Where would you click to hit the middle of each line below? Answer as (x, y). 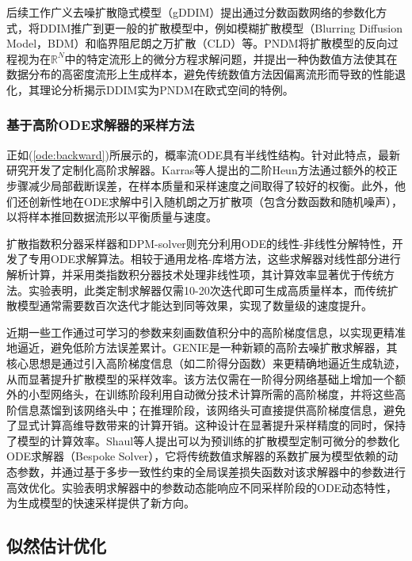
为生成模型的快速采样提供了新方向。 (101, 503)
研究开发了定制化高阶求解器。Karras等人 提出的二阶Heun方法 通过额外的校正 (202, 170)
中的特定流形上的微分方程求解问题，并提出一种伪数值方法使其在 (231, 58)
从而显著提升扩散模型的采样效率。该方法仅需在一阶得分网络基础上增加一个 (200, 378)
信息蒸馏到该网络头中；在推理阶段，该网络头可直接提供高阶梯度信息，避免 (211, 409)
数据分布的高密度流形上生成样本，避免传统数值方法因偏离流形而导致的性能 (200, 74)
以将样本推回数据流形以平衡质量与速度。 (112, 217)
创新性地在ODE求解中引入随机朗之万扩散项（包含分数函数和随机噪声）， (216, 201)
